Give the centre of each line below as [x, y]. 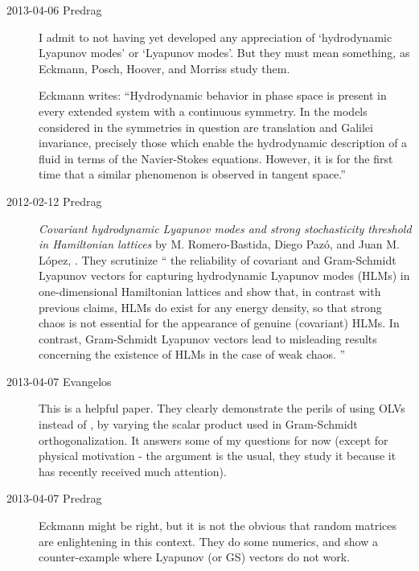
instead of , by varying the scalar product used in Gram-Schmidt [198, 424]
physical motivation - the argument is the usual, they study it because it [218, 456]
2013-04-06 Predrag [54, 10]
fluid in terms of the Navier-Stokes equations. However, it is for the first [216, 158]
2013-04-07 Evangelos [59, 381]
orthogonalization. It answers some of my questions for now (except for [214, 440]
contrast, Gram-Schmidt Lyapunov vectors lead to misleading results [208, 338]
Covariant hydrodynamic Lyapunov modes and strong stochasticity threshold [225, 228]
